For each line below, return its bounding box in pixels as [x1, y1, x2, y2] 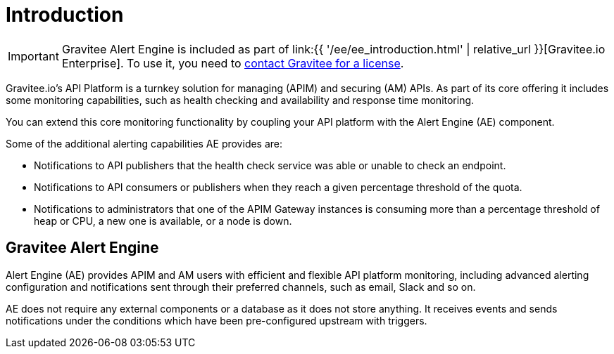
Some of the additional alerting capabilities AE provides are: [6, 137, 283, 150]
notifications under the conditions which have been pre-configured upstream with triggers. [6, 314, 427, 327]
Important [8, 48, 59, 63]
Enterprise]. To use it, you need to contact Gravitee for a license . [61, 55, 404, 70]
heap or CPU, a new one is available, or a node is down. [34, 214, 292, 227]
